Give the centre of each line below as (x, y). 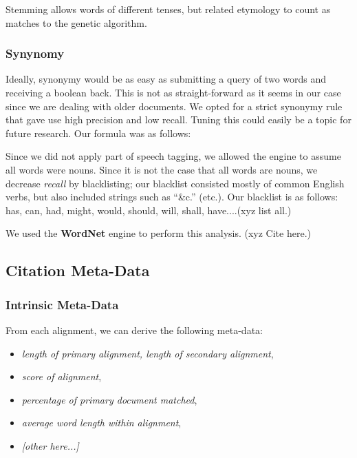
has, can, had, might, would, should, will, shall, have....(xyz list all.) (149, 210)
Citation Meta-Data (78, 270)
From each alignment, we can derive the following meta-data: (134, 330)
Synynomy (35, 53)
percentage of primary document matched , (109, 399)
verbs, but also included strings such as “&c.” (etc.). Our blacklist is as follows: (172, 197)
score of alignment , (62, 376)
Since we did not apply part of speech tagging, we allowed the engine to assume (173, 156)
